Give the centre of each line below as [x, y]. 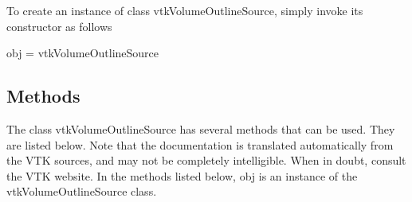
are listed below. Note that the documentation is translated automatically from [200, 144]
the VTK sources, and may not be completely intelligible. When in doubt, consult [206, 160]
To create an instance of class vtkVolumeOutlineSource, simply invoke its [185, 10]
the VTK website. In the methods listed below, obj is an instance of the [182, 175]
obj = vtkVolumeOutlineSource [83, 53]
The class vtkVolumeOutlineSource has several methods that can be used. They [201, 128]
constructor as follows [59, 26]
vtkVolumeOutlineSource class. [82, 191]
